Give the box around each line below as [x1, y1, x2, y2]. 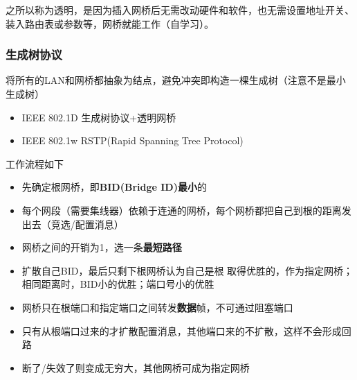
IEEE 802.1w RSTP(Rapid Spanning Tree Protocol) [21, 133, 244, 148]
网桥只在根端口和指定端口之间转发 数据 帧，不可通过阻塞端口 [21, 300, 293, 314]
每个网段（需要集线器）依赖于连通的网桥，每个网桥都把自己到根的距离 [21, 202, 342, 217]
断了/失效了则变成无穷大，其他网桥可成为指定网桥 [21, 360, 250, 374]
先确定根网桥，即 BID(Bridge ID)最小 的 [21, 180, 207, 194]
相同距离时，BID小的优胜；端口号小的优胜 [21, 277, 214, 291]
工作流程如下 [6, 156, 64, 171]
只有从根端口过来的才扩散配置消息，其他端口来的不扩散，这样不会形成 [21, 323, 342, 338]
